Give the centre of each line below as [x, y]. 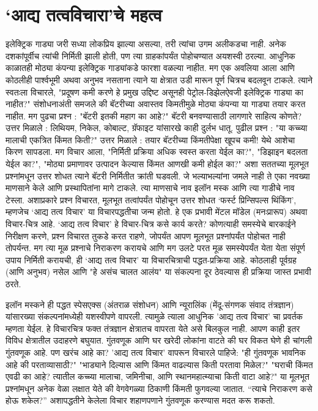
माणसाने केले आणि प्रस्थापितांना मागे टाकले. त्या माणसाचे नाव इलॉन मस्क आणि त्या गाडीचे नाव [150, 188]
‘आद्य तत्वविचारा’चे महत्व [84, 14]
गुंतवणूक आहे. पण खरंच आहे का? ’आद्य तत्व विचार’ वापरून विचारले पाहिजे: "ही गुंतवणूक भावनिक [156, 352]
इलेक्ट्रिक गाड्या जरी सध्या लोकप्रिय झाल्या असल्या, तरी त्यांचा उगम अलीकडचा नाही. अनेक [146, 44]
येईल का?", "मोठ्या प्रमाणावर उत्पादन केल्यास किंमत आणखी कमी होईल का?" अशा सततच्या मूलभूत [157, 164]
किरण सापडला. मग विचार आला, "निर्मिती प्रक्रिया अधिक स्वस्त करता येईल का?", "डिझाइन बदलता [157, 152]
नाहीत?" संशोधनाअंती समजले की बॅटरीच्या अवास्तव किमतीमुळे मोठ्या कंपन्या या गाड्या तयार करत [156, 104]
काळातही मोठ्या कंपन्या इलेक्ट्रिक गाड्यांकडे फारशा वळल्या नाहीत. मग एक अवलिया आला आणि [150, 68]
